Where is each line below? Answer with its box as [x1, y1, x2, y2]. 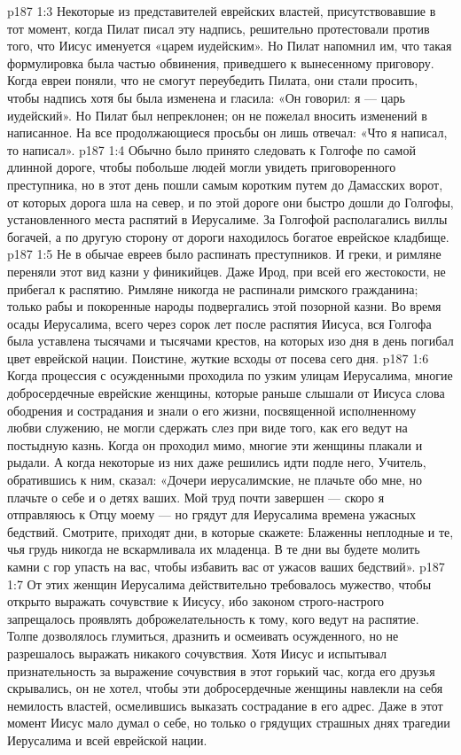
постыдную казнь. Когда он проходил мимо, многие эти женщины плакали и [7, 435, 423, 454]
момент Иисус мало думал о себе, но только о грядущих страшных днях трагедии [7, 713, 450, 732]
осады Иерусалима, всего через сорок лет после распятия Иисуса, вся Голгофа [7, 314, 432, 332]
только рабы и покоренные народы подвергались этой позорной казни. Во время [7, 297, 441, 315]
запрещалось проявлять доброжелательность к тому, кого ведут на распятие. [7, 609, 419, 627]
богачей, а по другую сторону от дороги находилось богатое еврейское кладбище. [7, 227, 449, 245]
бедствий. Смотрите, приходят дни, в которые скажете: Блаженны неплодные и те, [7, 522, 454, 541]
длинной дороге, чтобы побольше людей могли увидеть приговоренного [7, 158, 396, 176]
